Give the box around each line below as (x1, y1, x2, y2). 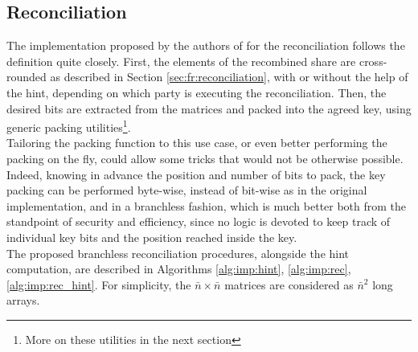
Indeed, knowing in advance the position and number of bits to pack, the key (6, 166, 386, 182)
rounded (6, 68, 47, 85)
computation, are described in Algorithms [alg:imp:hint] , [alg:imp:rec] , (6, 260, 351, 277)
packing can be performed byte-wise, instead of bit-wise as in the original (6, 182, 367, 199)
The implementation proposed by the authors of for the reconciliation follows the (6, 37, 405, 54)
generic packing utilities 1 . (6, 117, 131, 135)
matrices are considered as (224, 276, 354, 293)
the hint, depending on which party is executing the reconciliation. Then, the (6, 84, 387, 100)
